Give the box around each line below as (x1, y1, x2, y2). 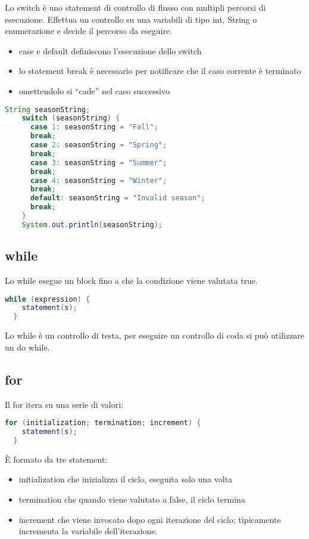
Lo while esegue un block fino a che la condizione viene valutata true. (5, 274, 258, 287)
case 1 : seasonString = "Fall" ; (30, 123, 158, 132)
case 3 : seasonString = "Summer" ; (30, 158, 167, 167)
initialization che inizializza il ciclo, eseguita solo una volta (18, 473, 233, 485)
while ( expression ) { (5, 295, 90, 303)
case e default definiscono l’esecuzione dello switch (18, 44, 202, 57)
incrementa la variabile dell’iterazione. (18, 525, 158, 537)
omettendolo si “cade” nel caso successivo (18, 84, 170, 97)
